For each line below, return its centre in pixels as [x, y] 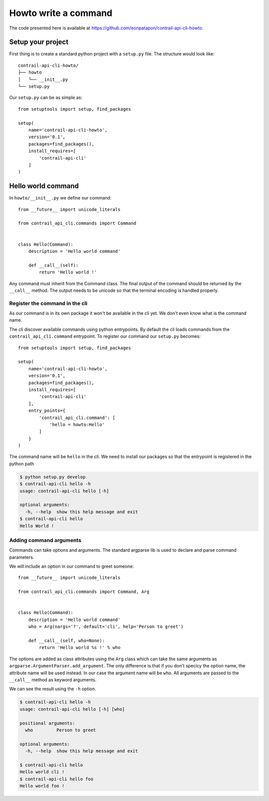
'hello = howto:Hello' [77, 424]
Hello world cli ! [42, 772]
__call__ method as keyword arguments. [53, 680]
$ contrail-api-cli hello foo [57, 779]
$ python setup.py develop [53, 477]
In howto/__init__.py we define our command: [60, 198]
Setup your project [39, 42]
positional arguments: [47, 723]
